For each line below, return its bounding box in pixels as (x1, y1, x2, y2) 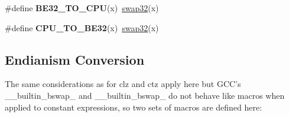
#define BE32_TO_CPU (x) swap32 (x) (5, 2, 159, 14)
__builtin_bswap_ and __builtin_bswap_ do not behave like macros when (5, 89, 285, 101)
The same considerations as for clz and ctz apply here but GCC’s (5, 78, 241, 90)
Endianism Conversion (5, 50, 145, 68)
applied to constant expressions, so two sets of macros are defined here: (5, 101, 262, 113)
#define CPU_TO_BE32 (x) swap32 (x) (5, 21, 159, 34)
